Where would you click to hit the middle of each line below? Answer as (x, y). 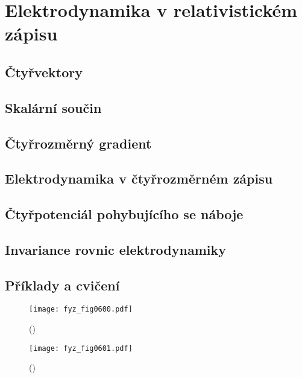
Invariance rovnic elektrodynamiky (115, 249)
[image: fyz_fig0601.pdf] (81, 348)
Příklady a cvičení (62, 285)
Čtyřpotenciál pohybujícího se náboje (124, 214)
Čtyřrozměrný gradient (78, 143)
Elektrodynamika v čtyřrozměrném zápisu (139, 178)
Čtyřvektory (44, 72)
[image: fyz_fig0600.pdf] (81, 309)
